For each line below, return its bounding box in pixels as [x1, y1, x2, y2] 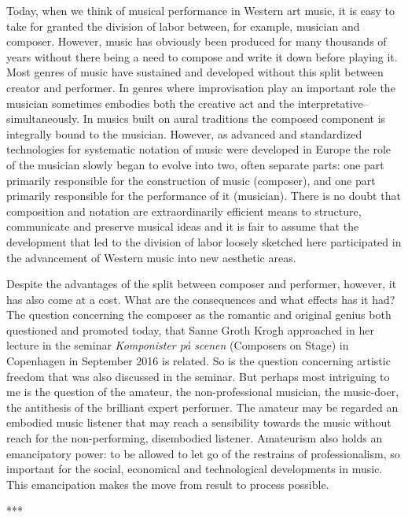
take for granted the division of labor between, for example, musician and [6, 17, 360, 34]
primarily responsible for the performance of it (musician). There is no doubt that [6, 187, 401, 204]
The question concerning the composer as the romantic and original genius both [6, 306, 391, 323]
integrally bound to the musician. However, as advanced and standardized [6, 125, 362, 142]
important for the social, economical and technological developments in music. [6, 461, 383, 477]
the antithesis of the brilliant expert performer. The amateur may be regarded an [6, 398, 399, 415]
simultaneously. [6, 110, 80, 127]
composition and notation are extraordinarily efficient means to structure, [6, 202, 362, 219]
